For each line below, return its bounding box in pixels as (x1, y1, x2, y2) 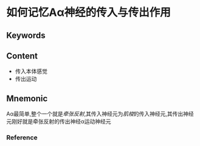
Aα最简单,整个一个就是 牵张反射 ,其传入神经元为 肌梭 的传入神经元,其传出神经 (6, 110, 195, 117)
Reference (6, 133, 38, 142)
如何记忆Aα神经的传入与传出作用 (6, 5, 171, 19)
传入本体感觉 (15, 68, 47, 75)
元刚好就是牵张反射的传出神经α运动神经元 (6, 118, 111, 125)
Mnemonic (6, 93, 48, 103)
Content (6, 50, 38, 61)
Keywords (6, 30, 46, 40)
